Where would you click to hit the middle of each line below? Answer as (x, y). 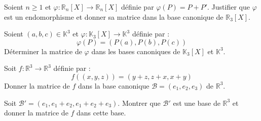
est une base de (197, 103)
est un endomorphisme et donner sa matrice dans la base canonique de (114, 16)
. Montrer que (139, 103)
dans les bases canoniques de (136, 51)
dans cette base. (101, 113)
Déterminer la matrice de (43, 51)
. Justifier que (229, 7)
